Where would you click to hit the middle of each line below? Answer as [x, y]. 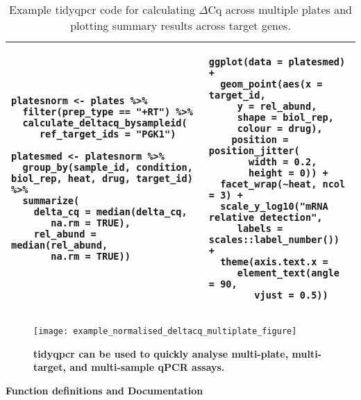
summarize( [51, 201]
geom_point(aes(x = [271, 84]
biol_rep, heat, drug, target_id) [102, 178]
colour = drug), [280, 128]
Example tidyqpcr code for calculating [102, 9]
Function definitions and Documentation [104, 390]
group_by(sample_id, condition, [108, 167]
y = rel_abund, [277, 106]
